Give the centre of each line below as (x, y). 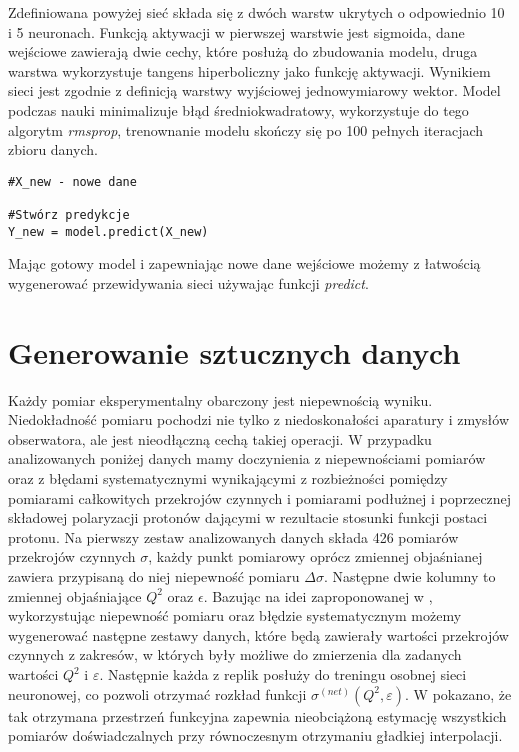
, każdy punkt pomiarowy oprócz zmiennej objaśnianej (315, 556)
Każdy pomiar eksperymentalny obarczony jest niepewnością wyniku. (220, 399)
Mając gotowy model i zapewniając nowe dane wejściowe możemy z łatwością (244, 263)
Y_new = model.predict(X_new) (108, 231)
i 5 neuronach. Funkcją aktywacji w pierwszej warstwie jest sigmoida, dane (236, 31)
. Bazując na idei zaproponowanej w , (318, 595)
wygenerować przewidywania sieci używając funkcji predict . (188, 282)
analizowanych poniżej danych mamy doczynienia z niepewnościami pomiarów (247, 458)
